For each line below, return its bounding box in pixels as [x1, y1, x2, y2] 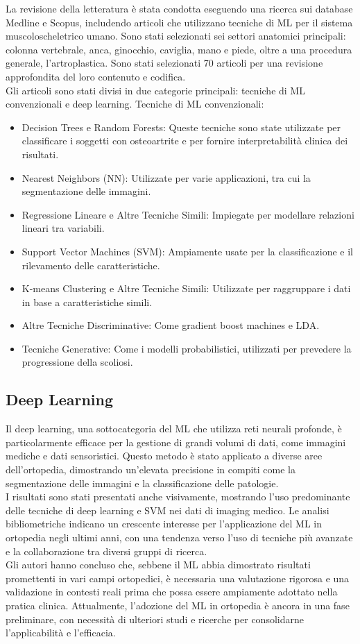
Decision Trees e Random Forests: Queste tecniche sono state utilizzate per [22, 119, 341, 134]
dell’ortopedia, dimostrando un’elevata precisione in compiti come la [6, 462, 295, 477]
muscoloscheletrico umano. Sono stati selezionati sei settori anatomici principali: [6, 28, 346, 43]
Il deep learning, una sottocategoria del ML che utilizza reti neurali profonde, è [6, 421, 342, 436]
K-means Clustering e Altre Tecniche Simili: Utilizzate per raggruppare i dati [22, 281, 351, 296]
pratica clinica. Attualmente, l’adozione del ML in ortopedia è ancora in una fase [6, 598, 350, 612]
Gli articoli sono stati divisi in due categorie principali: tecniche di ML [6, 83, 305, 97]
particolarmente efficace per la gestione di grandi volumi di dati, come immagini [6, 434, 346, 449]
